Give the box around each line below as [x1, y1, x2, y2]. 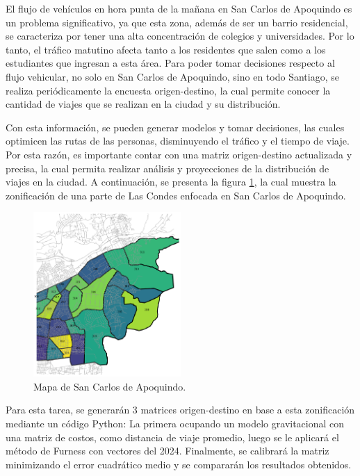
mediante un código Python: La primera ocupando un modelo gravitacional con [6, 416, 345, 430]
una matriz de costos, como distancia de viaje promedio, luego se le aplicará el [6, 429, 339, 444]
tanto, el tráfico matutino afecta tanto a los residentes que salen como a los [6, 42, 326, 56]
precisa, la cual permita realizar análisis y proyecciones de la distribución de [6, 161, 329, 175]
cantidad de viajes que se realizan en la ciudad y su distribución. [6, 97, 281, 111]
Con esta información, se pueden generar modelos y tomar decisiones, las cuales [6, 120, 345, 134]
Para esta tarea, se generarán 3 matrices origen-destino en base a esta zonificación [6, 402, 355, 417]
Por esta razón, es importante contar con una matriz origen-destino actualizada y [6, 147, 352, 161]
